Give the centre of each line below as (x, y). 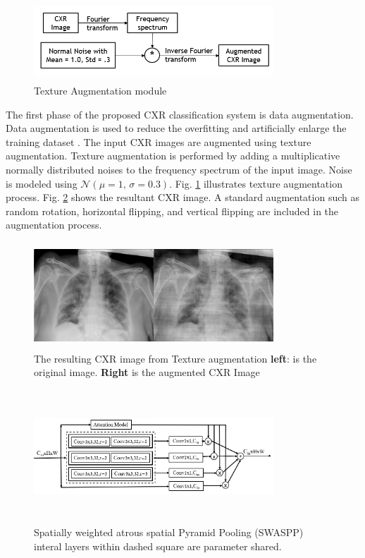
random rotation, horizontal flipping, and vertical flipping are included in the (172, 211)
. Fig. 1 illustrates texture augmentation (256, 183)
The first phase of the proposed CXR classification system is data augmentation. (180, 114)
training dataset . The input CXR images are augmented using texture (159, 141)
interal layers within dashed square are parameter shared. (158, 546)
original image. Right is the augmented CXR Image (147, 372)
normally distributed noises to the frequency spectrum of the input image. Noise (179, 169)
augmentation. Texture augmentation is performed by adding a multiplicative (173, 156)
